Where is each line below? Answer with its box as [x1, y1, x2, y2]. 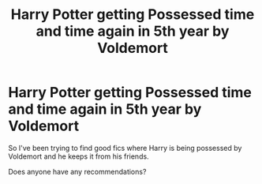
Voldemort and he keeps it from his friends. [8, 152, 149, 161]
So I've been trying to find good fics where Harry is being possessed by [8, 143, 242, 152]
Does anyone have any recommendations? [8, 167, 147, 176]
